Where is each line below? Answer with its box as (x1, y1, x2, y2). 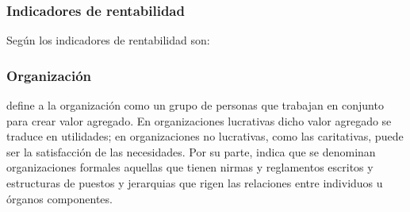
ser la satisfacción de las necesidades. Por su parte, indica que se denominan (6, 143, 376, 160)
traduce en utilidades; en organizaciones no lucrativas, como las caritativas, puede (6, 128, 404, 145)
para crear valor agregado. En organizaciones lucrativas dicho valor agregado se (6, 112, 392, 129)
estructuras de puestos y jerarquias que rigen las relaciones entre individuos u (6, 175, 383, 191)
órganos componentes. (6, 190, 113, 206)
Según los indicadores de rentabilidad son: (6, 32, 210, 48)
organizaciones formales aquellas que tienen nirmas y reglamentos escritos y (6, 159, 374, 175)
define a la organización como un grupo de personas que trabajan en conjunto (6, 97, 384, 114)
